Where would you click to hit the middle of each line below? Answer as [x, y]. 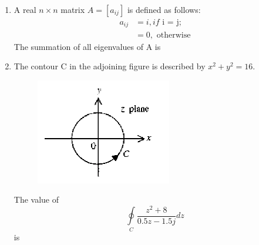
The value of [36, 199]
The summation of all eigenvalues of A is [87, 46]
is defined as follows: [164, 9]
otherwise [174, 35]
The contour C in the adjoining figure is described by [110, 66]
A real [25, 9]
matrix [73, 9]
